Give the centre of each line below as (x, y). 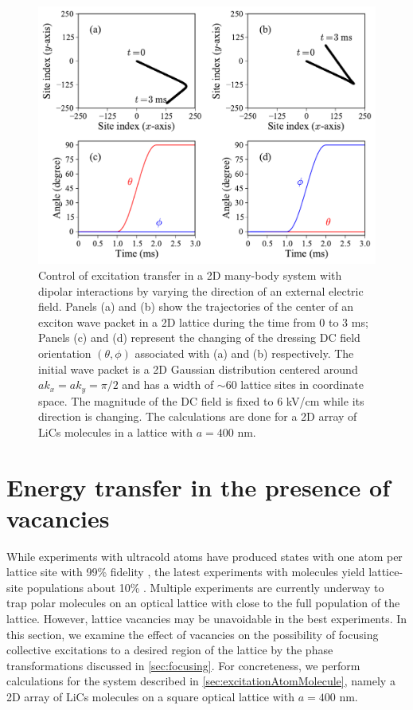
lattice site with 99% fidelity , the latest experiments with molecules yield (186, 572)
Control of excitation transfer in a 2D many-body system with (190, 275)
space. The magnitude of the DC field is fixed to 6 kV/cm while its (201, 400)
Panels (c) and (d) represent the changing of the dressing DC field (199, 337)
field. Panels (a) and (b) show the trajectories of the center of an (196, 306)
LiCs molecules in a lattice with (115, 431)
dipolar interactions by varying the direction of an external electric (201, 290)
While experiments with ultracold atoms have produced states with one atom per (205, 556)
